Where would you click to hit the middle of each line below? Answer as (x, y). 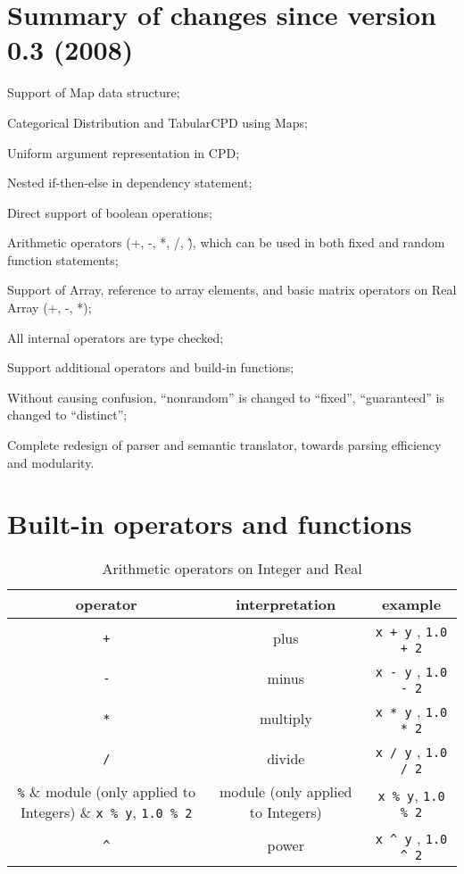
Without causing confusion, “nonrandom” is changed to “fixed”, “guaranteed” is (226, 397)
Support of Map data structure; (94, 92)
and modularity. (51, 462)
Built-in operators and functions (210, 524)
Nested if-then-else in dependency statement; (130, 183)
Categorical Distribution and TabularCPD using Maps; (157, 122)
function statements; (63, 259)
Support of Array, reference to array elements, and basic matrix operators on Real (232, 290)
